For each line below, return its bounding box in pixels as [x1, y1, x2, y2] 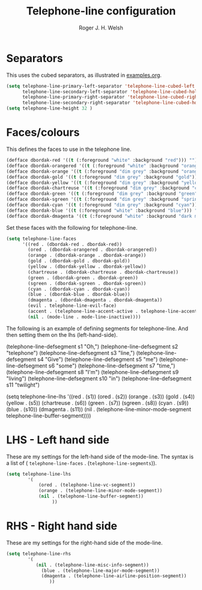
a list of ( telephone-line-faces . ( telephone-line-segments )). [6, 459, 158, 467]
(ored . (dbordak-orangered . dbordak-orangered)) [28, 247, 158, 253]
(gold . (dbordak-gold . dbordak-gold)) [28, 258, 130, 264]
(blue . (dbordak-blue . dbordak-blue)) [28, 292, 130, 298]
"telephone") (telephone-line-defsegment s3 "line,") [6, 349, 135, 356]
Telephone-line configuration [26, 4, 176, 18]
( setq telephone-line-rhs [6, 550, 71, 557]
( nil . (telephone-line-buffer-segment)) [38, 493, 144, 500]
